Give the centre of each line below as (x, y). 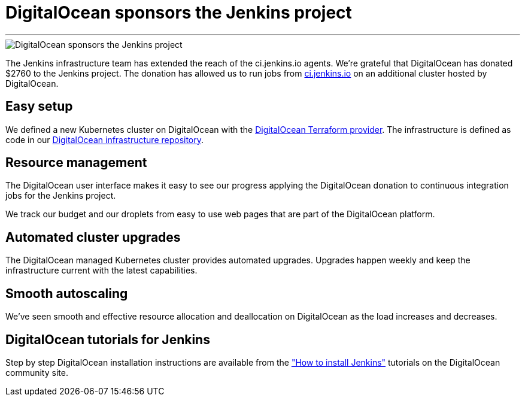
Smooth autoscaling (67, 293)
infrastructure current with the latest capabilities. (101, 271)
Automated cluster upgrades (93, 237)
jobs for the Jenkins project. (61, 196)
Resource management (76, 163)
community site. (37, 372)
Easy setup (39, 107)
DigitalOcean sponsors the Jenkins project (179, 13)
